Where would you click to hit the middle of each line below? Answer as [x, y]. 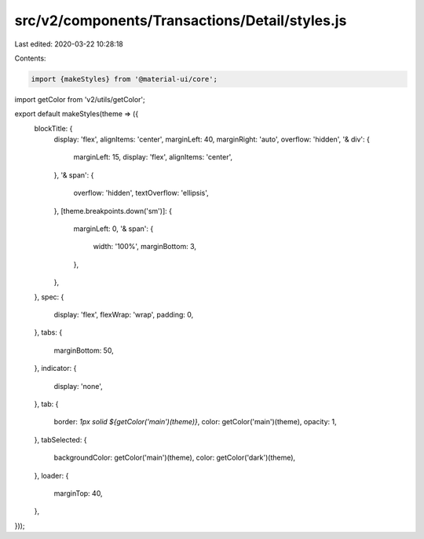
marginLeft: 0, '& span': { [113, 229]
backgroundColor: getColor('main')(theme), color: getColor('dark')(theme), [175, 458]
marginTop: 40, [78, 493]
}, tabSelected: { [60, 439]
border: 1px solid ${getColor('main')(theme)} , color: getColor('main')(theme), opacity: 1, [195, 422]
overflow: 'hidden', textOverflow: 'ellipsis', [141, 193]
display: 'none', [78, 386]
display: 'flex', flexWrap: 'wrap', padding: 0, [124, 314]
